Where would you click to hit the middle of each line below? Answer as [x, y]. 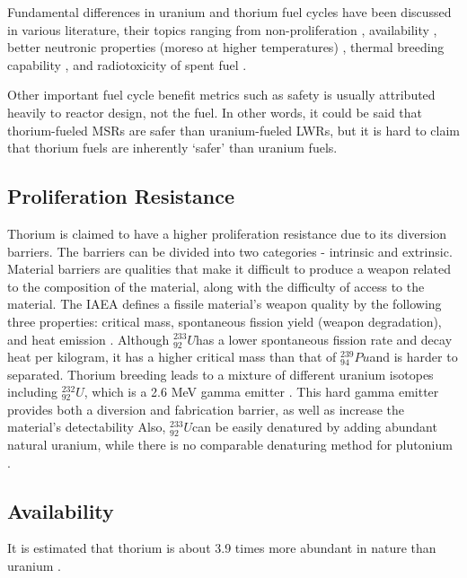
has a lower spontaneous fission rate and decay [324, 339]
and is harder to [414, 357]
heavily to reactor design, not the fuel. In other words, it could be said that [215, 112]
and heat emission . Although [88, 339]
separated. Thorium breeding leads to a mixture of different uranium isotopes [220, 374]
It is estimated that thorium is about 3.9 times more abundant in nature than [222, 548]
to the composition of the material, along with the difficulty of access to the [216, 286]
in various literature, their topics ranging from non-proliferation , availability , [222, 29]
